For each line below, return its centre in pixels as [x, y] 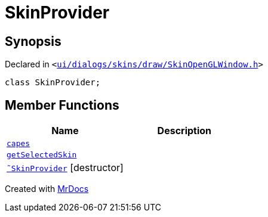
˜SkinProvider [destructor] [65, 168]
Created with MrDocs [47, 189]
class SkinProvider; [53, 83]
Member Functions [62, 105]
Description [184, 131]
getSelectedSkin [42, 155]
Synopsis [33, 41]
